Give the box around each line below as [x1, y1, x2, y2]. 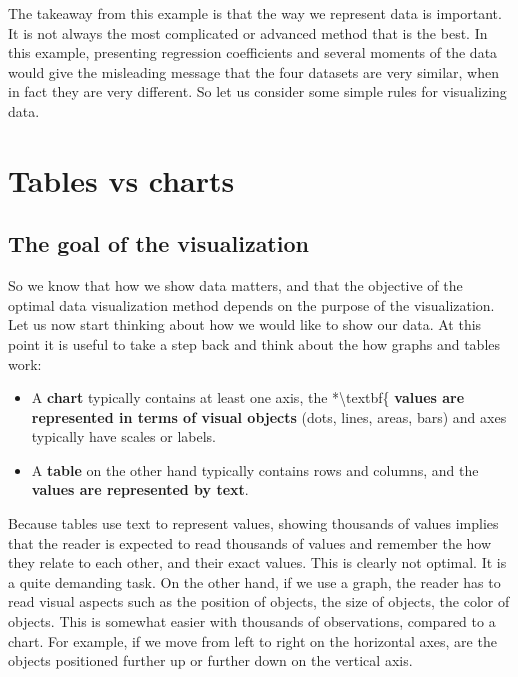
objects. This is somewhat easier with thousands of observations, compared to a [8, 611, 496, 632]
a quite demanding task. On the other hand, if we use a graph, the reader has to [8, 571, 501, 592]
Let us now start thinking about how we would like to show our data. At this [8, 314, 482, 335]
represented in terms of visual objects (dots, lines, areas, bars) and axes [31, 406, 507, 427]
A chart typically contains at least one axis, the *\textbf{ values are [31, 387, 465, 408]
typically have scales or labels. [31, 426, 216, 447]
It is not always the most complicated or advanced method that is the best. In [8, 22, 488, 43]
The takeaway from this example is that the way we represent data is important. [8, 3, 502, 23]
